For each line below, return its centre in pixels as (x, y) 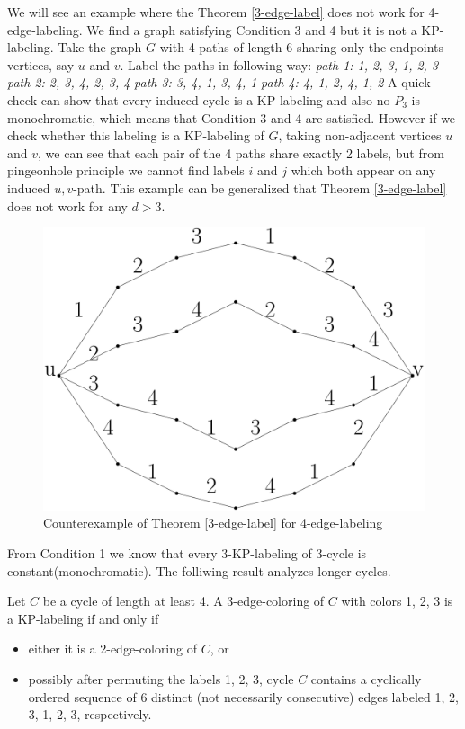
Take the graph (100, 47)
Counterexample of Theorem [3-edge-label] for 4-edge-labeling (213, 523)
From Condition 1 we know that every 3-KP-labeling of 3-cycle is (187, 553)
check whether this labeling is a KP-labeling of (136, 135)
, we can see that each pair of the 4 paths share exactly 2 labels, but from (241, 152)
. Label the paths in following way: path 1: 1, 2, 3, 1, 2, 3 (279, 64)
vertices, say (41, 64)
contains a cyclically (366, 678)
